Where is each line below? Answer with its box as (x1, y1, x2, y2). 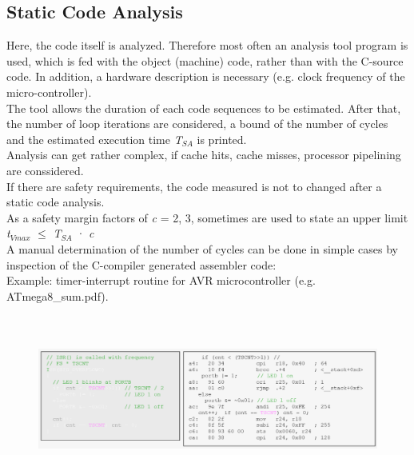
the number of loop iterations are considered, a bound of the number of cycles (6, 115, 388, 132)
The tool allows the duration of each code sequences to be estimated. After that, (6, 99, 401, 116)
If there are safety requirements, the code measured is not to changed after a (6, 178, 382, 194)
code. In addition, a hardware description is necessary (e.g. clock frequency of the (6, 68, 405, 85)
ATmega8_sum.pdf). (6, 287, 109, 304)
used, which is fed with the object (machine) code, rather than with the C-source (6, 52, 404, 69)
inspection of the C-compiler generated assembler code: (6, 256, 277, 273)
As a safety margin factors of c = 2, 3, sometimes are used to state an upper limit (6, 209, 408, 226)
